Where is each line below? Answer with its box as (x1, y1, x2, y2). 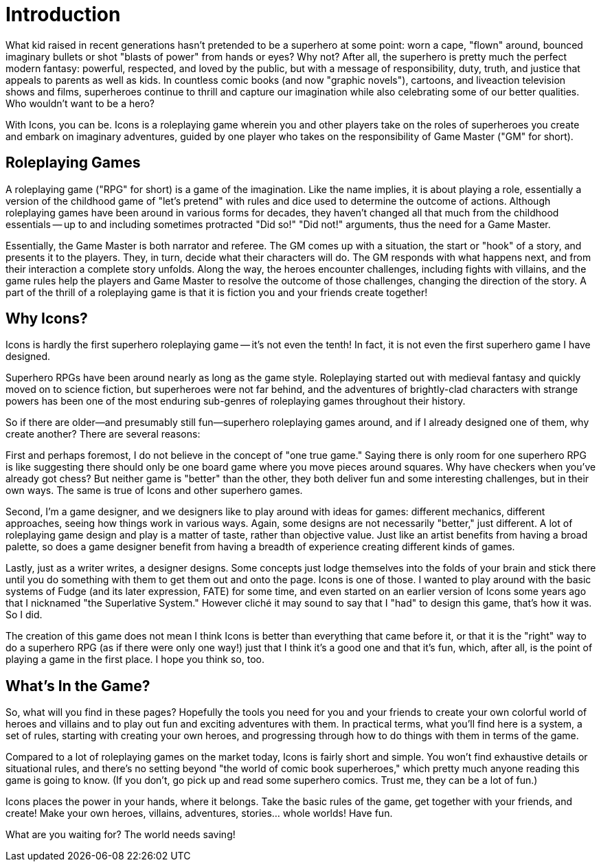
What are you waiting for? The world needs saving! (5, 829, 236, 841)
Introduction (5, 3, 121, 26)
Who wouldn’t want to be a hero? (5, 97, 155, 109)
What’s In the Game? (5, 677, 150, 695)
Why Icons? (5, 310, 88, 328)
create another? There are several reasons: (5, 428, 201, 440)
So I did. (5, 609, 43, 621)
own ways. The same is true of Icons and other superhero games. (5, 484, 303, 497)
